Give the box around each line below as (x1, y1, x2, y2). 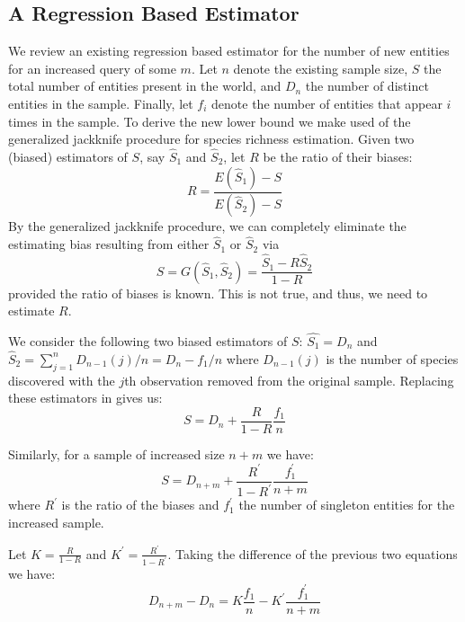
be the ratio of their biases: (263, 147, 413, 165)
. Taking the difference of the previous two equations (167, 544, 458, 563)
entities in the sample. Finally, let (8, 93, 193, 112)
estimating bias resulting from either (8, 235, 210, 253)
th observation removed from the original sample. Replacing (124, 370, 454, 389)
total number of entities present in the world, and (8, 76, 282, 95)
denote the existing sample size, (233, 58, 408, 77)
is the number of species (326, 349, 459, 368)
